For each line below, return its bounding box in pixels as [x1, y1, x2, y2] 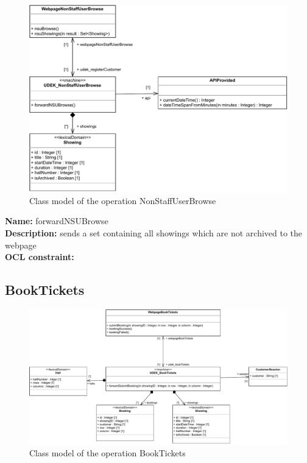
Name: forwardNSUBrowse [5, 214, 108, 227]
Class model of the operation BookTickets [29, 446, 186, 459]
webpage [5, 238, 37, 251]
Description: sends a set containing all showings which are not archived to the [5, 227, 303, 239]
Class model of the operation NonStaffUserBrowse [29, 194, 216, 207]
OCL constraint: [5, 250, 74, 263]
